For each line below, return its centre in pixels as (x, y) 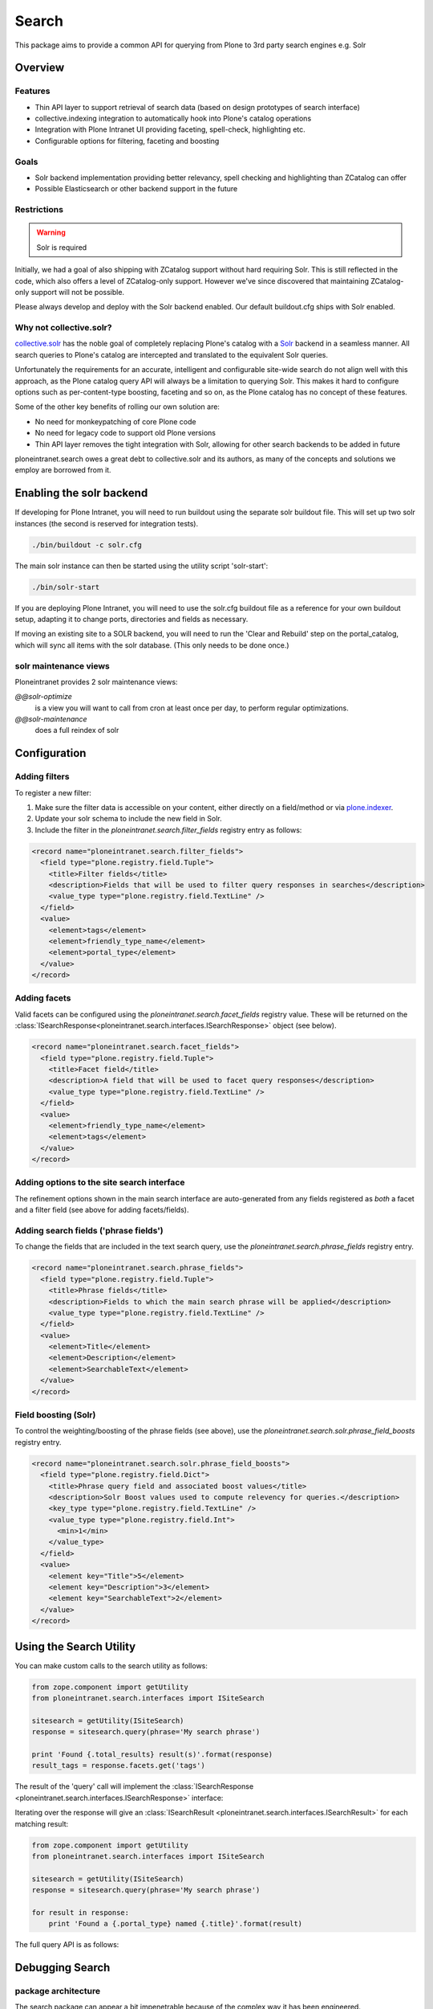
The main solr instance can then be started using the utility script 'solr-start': (142, 566)
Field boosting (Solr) (55, 1415)
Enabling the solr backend (81, 493)
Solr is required (62, 247)
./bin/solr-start (66, 587)
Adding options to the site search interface (100, 1183)
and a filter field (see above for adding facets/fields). (102, 1210)
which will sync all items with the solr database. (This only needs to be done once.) (152, 645)
